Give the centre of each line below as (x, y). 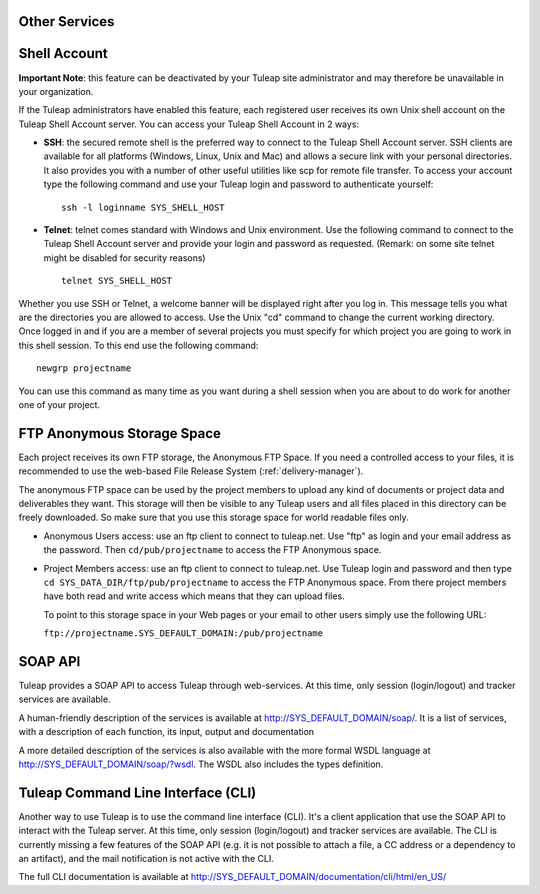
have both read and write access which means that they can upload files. (194, 596)
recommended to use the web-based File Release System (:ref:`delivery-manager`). (191, 471)
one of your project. (59, 404)
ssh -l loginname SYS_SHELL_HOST (143, 207)
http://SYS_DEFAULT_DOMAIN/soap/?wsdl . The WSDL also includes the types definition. (201, 764)
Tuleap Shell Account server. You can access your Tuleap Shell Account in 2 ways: (189, 124)
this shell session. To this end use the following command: (138, 345)
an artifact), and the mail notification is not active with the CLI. (146, 859)
